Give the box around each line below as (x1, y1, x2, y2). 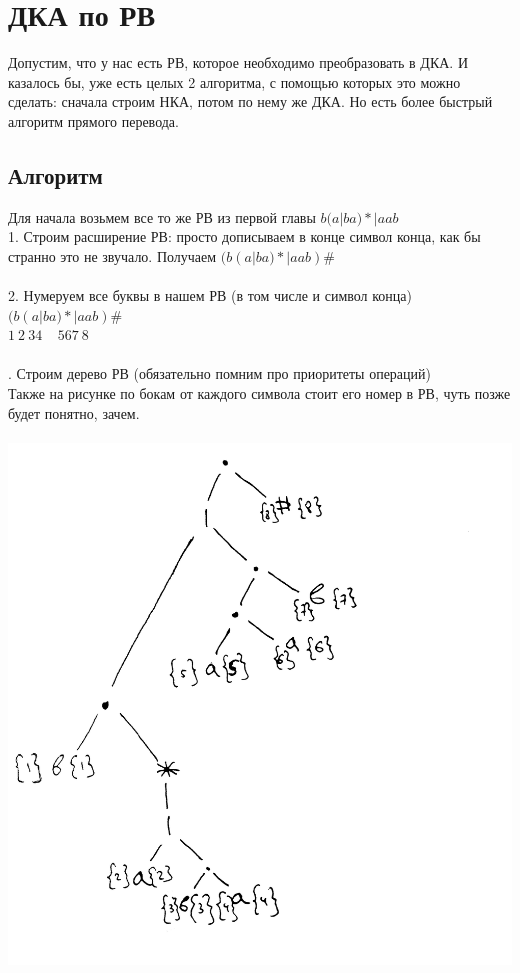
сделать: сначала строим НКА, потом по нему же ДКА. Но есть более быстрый (8, 91, 493, 112)
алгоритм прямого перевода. (8, 110, 179, 131)
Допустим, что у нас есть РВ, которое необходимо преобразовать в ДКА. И (8, 52, 469, 73)
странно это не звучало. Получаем (8, 245, 217, 266)
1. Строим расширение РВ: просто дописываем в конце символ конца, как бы (8, 226, 481, 247)
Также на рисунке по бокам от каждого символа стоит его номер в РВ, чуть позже (8, 383, 511, 404)
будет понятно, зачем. (8, 402, 140, 423)
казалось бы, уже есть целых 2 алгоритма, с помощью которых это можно (8, 71, 461, 92)
